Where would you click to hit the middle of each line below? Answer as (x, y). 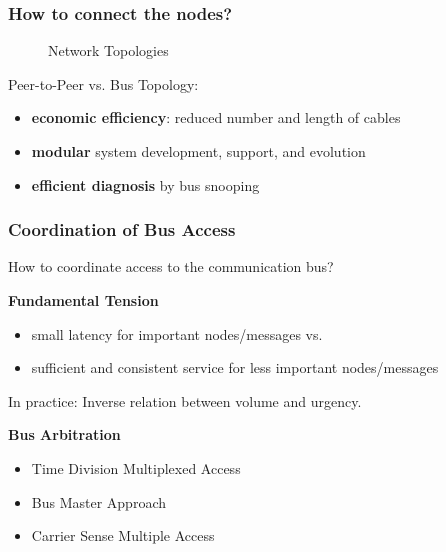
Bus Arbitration (64, 434)
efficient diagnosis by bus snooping (145, 184)
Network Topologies (108, 50)
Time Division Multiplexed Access (136, 467)
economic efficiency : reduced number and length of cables (216, 117)
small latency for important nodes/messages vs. (177, 333)
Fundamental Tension (83, 300)
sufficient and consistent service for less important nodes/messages (235, 367)
